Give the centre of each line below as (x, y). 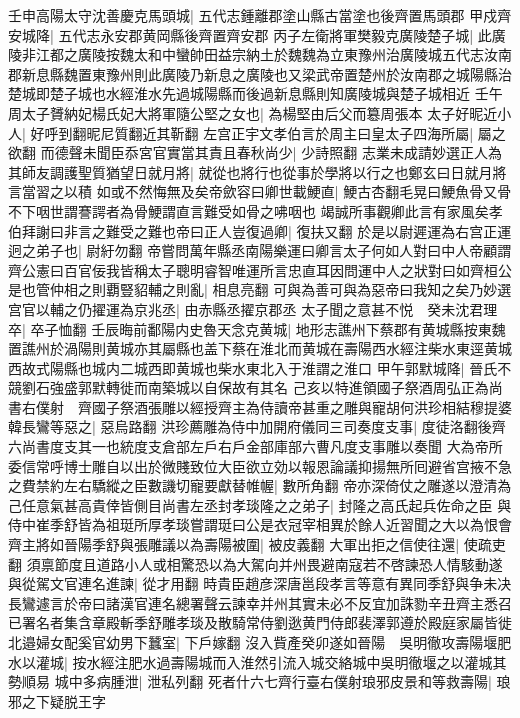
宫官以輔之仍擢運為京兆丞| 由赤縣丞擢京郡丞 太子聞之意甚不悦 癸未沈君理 (253, 308)
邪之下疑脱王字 (57, 700)
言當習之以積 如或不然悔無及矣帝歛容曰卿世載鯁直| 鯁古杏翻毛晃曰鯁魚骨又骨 (260, 191)
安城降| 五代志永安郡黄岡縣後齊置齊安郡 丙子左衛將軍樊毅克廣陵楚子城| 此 (250, 34)
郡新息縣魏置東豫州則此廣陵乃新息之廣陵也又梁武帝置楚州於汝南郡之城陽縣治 (260, 73)
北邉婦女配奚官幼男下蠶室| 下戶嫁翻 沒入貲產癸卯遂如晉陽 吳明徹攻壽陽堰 (253, 642)
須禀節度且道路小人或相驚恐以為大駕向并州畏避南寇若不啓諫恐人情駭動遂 (264, 563)
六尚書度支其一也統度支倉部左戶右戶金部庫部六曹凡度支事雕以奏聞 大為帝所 (255, 446)
